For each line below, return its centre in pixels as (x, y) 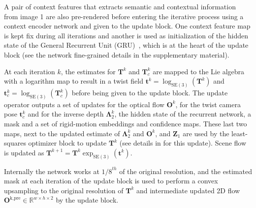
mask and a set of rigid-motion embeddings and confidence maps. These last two (126, 124)
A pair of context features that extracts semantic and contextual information (120, 6)
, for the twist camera (208, 104)
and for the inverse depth (66, 114)
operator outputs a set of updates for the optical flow (84, 104)
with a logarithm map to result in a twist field (74, 81)
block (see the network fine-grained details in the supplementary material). (117, 54)
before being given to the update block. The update (150, 93)
